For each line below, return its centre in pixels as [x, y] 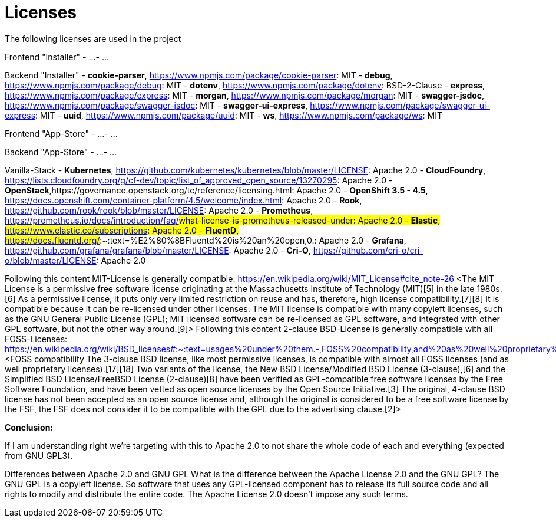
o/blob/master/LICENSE [51, 260]
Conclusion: [29, 427]
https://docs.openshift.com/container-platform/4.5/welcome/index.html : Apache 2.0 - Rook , [183, 200]
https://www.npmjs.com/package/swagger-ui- [400, 105]
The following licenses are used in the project [93, 38]
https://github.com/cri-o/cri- [368, 250]
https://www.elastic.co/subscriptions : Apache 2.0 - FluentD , [122, 230]
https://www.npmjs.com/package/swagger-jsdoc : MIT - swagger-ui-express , [156, 105]
